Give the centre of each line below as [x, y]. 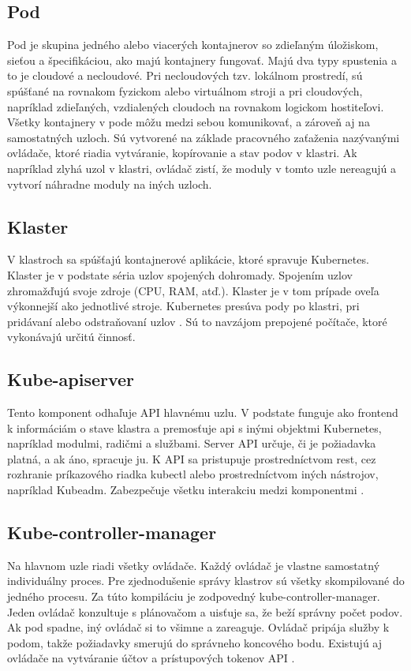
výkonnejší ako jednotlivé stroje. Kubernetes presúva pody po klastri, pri [183, 306]
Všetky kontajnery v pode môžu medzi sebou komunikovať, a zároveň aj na [189, 122]
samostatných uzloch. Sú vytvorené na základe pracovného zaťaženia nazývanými [204, 137]
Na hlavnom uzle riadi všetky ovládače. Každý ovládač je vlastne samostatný [194, 565]
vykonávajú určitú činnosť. [71, 337]
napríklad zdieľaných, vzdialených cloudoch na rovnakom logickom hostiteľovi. [196, 106]
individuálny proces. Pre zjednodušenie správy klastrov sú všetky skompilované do [206, 581]
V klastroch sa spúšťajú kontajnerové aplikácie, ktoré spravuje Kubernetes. [188, 259]
